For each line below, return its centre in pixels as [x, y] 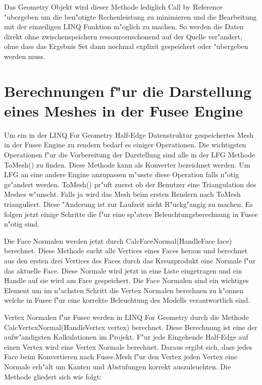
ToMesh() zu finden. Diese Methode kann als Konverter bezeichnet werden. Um [127, 164]
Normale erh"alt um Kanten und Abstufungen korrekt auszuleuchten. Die [118, 366]
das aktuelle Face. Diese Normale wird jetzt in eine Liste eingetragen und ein [123, 270]
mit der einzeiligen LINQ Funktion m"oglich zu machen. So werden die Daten [124, 26]
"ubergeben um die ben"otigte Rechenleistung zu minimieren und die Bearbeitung [130, 16]
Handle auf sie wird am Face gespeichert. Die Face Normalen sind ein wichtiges [126, 280]
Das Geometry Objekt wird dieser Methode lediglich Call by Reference [113, 7]
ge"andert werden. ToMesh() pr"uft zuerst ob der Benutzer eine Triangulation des [130, 184]
